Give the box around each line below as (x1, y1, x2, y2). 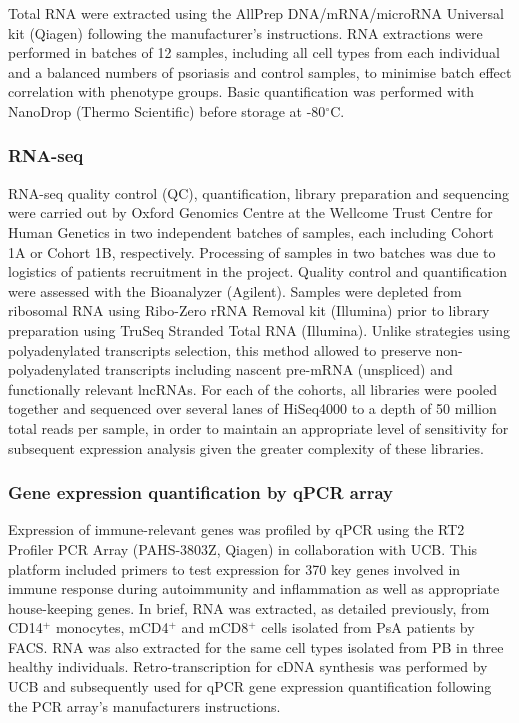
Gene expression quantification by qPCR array (8, 480, 394, 505)
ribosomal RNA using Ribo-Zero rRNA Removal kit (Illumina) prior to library (8, 300, 490, 321)
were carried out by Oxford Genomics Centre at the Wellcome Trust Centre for (8, 202, 493, 223)
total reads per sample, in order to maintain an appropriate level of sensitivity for (8, 417, 509, 438)
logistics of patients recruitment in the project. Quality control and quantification (8, 261, 507, 282)
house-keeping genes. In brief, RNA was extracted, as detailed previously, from (8, 597, 490, 618)
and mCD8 (181, 617, 249, 638)
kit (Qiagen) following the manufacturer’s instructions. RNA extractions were (8, 22, 483, 43)
